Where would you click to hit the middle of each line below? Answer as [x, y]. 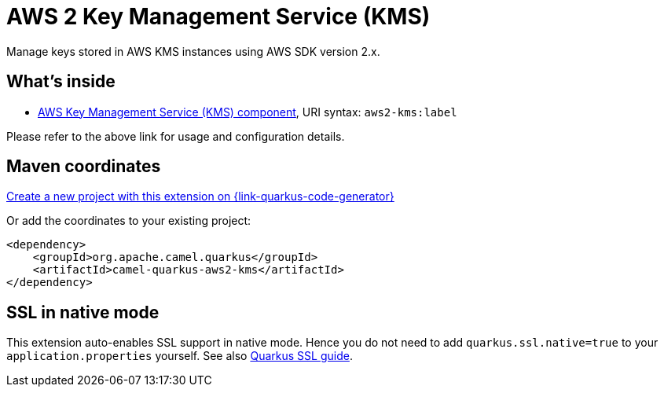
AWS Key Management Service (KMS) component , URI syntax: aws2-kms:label [248, 112]
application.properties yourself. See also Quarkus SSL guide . [180, 356]
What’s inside [61, 82]
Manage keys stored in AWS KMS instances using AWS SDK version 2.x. [193, 51]
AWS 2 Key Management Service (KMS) [218, 17]
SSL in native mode [83, 312]
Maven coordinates [84, 167]
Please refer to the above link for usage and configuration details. [176, 136]
